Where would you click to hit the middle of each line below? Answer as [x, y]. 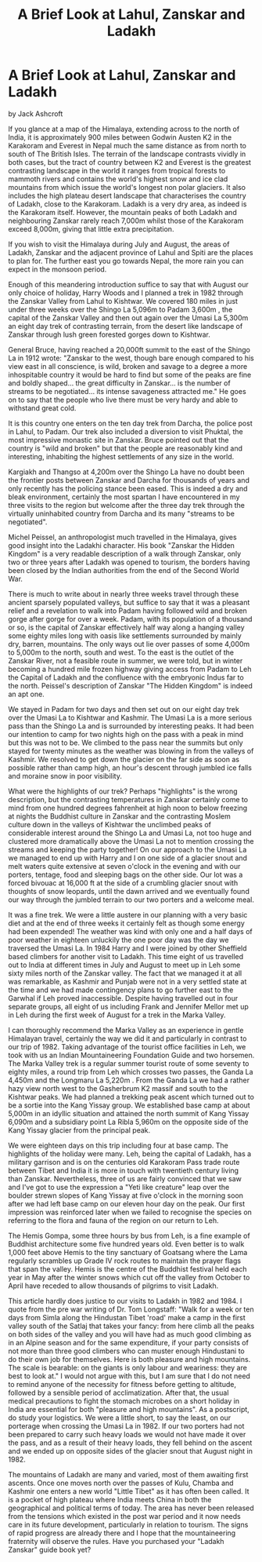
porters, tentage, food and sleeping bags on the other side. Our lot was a [126, 874]
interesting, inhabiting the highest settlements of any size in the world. [121, 456]
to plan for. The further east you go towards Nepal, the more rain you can [126, 261]
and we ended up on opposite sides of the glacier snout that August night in [130, 1451]
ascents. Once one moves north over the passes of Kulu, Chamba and [121, 1483]
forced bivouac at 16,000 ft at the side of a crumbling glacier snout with [123, 883]
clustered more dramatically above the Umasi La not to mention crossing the [131, 841]
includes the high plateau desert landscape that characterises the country [127, 195]
